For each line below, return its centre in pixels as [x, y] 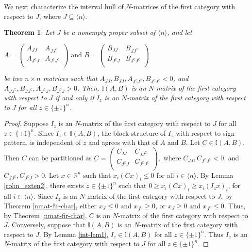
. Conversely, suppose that [47, 225]
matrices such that [70, 78]
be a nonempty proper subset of [109, 32]
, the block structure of [132, 133]
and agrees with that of [123, 142]
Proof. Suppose [26, 123]
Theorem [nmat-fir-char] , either [50, 205]
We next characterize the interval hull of [64, 6]
